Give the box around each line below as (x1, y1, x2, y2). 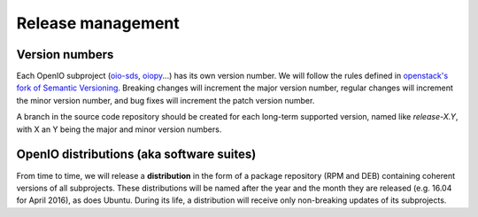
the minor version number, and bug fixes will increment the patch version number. (16, 95, 315, 105)
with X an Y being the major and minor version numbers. (16, 124, 222, 135)
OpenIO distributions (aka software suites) (16, 147, 257, 162)
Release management (16, 13, 181, 33)
